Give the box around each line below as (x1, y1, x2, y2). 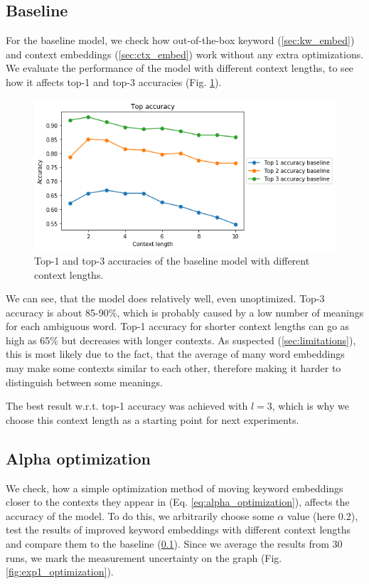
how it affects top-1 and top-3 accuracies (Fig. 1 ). (6, 74, 222, 89)
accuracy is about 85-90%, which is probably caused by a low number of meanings (6, 304, 364, 319)
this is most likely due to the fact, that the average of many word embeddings (6, 346, 345, 361)
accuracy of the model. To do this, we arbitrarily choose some (6, 508, 274, 523)
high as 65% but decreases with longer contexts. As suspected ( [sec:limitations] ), (6, 332, 356, 347)
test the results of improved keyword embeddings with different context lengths (6, 522, 351, 537)
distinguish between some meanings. (6, 374, 163, 389)
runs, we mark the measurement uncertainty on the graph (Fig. (6, 550, 282, 565)
